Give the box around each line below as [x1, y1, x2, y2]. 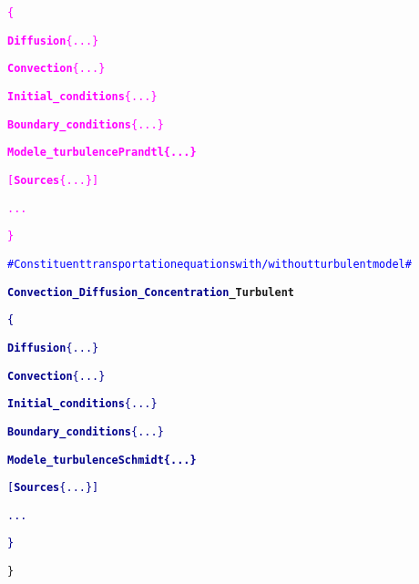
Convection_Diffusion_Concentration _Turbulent [7, 285, 294, 299]
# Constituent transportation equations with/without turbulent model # [7, 257, 412, 271]
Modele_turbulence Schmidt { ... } [7, 453, 197, 466]
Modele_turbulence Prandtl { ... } [7, 146, 197, 159]
